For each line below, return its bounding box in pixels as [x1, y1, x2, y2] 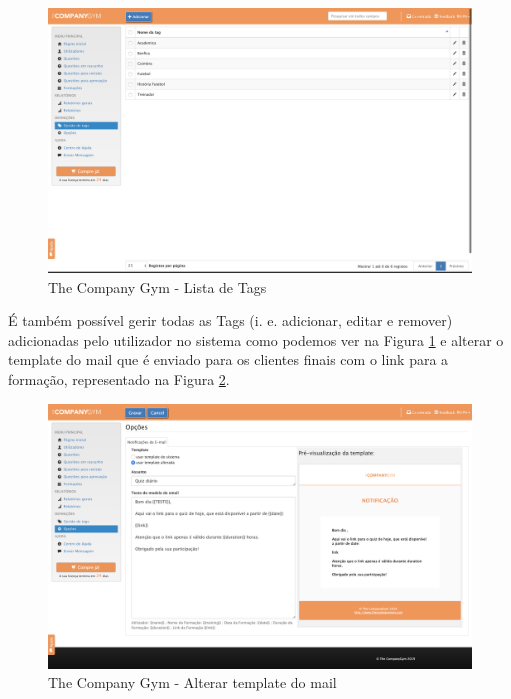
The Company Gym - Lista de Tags [48, 276, 267, 297]
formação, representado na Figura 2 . [8, 368, 230, 389]
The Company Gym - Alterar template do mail [48, 672, 337, 693]
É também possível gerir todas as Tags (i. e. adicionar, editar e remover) [8, 310, 453, 331]
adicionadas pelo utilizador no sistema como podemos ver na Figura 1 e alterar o [8, 329, 504, 350]
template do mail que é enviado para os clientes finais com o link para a [8, 349, 449, 370]
